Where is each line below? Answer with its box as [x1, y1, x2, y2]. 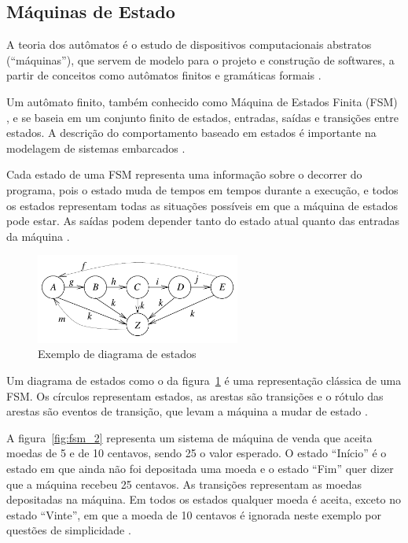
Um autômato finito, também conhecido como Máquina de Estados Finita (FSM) [6, 93, 398, 109]
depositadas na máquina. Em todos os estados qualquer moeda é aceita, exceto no [6, 491, 401, 508]
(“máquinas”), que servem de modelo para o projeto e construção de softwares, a [6, 51, 395, 68]
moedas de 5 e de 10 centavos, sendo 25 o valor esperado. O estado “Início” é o [6, 445, 387, 461]
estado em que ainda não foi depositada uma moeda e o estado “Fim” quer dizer [6, 460, 394, 476]
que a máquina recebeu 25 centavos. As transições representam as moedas [6, 475, 362, 492]
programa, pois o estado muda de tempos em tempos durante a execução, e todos [6, 181, 399, 198]
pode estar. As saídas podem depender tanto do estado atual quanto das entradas [6, 212, 399, 229]
